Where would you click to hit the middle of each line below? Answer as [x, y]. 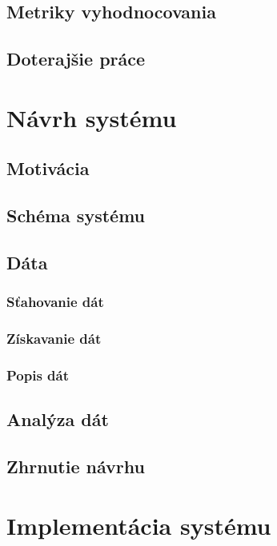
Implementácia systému [139, 525]
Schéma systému [76, 215]
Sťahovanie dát [55, 302]
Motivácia [48, 168]
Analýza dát [58, 419]
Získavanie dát [54, 339]
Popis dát [38, 375]
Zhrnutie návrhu [76, 466]
